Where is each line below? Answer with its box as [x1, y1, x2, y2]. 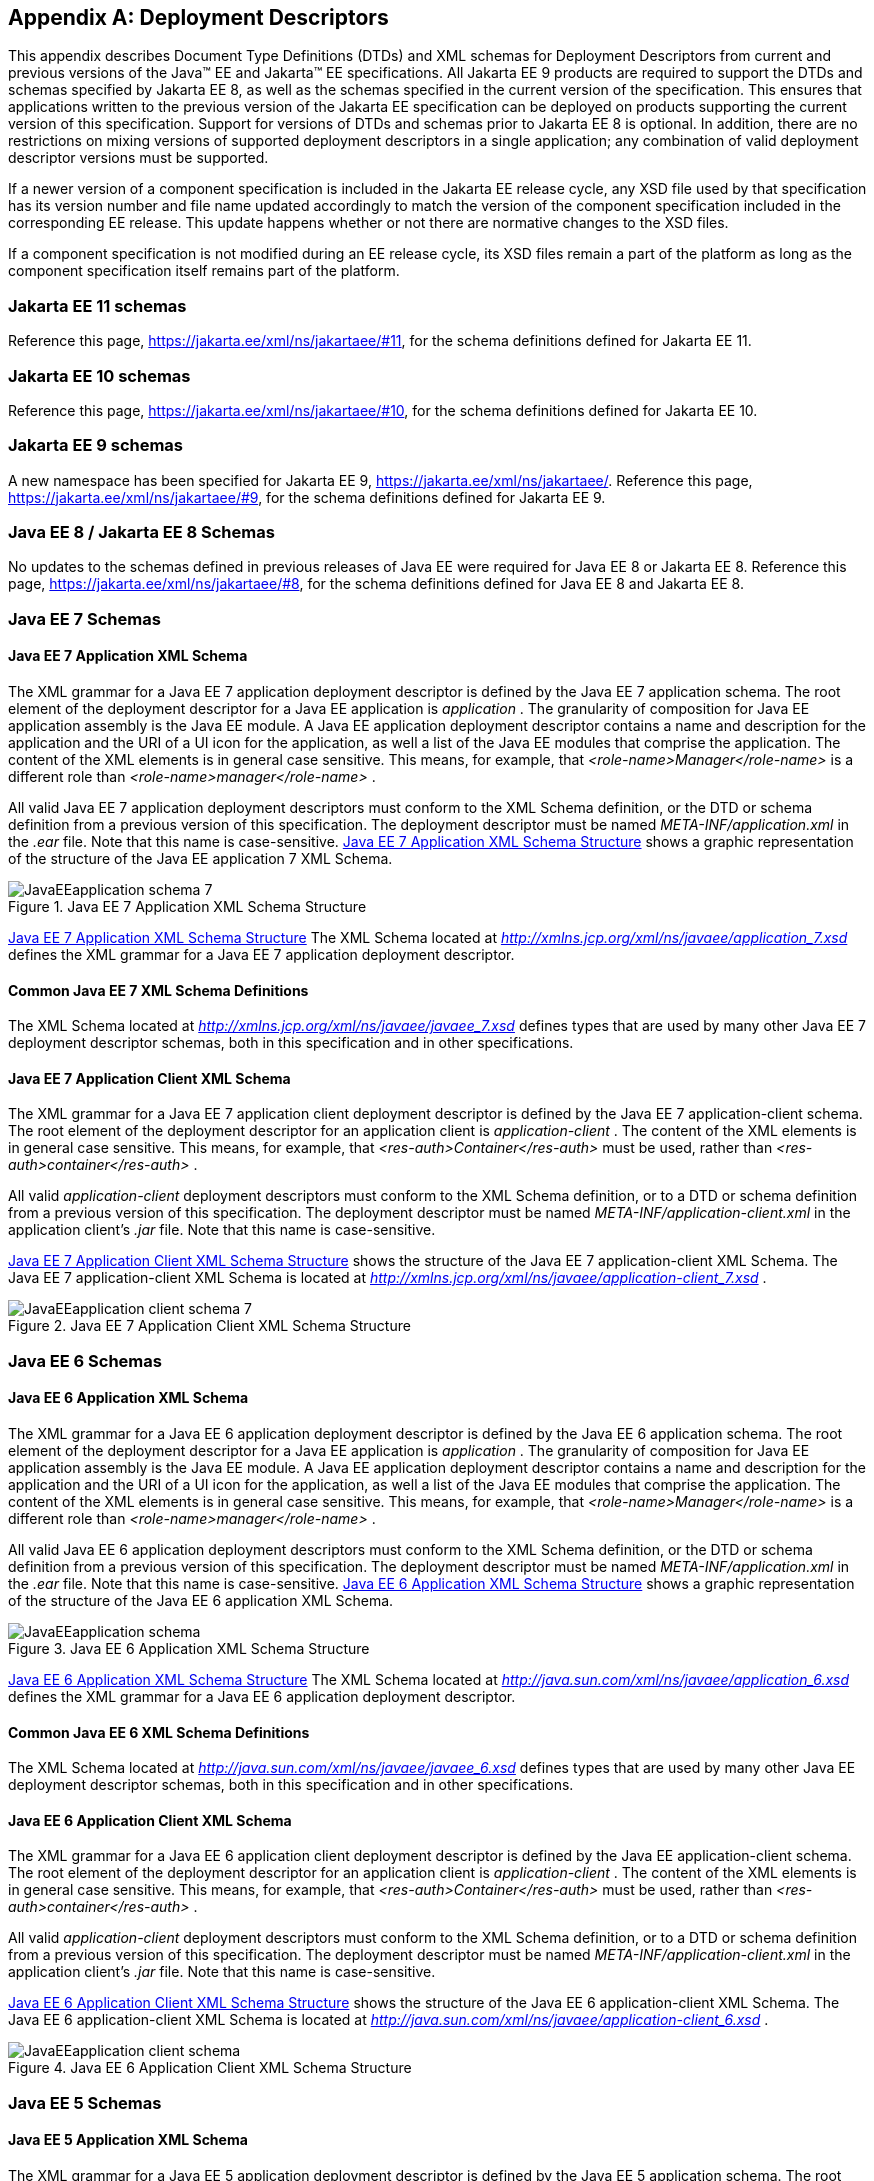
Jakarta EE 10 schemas [8, 365, 191, 386]
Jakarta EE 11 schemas [8, 295, 187, 316]
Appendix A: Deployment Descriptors [8, 5, 389, 30]
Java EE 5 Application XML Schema [8, 2131, 248, 2149]
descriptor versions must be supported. [8, 149, 269, 167]
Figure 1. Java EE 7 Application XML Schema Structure [8, 898, 367, 916]
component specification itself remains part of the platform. [8, 262, 400, 280]
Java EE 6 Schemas [8, 1350, 162, 1371]
